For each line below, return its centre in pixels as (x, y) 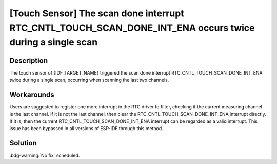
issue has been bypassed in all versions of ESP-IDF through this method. (86, 129)
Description (29, 60)
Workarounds (32, 94)
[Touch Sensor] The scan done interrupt (97, 13)
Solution (23, 143)
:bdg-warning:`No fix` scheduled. (45, 156)
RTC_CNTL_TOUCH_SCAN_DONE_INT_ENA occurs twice (132, 28)
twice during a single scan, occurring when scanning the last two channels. (89, 80)
